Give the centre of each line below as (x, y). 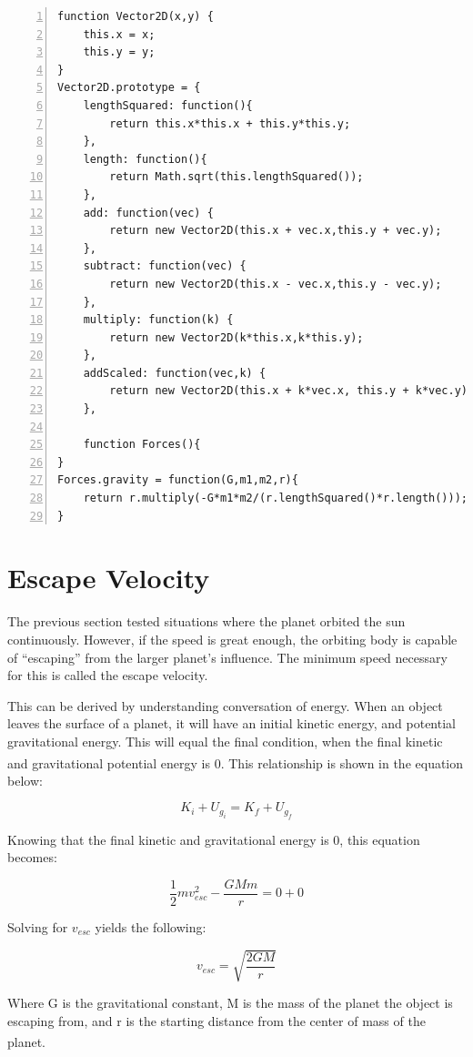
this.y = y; (119, 52)
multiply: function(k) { (158, 320)
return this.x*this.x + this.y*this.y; (230, 123)
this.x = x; (119, 34)
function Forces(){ (142, 445)
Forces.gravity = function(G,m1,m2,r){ (178, 480)
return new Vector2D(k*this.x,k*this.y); (236, 337)
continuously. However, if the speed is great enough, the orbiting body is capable (232, 639)
